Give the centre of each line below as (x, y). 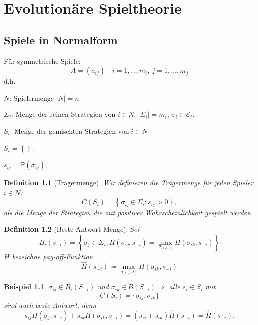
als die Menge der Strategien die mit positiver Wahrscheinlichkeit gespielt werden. (129, 212)
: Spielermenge (32, 97)
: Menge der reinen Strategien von (64, 114)
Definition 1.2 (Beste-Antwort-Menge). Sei (72, 229)
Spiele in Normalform (61, 40)
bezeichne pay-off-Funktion (53, 256)
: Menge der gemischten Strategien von (69, 131)
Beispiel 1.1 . (25, 286)
